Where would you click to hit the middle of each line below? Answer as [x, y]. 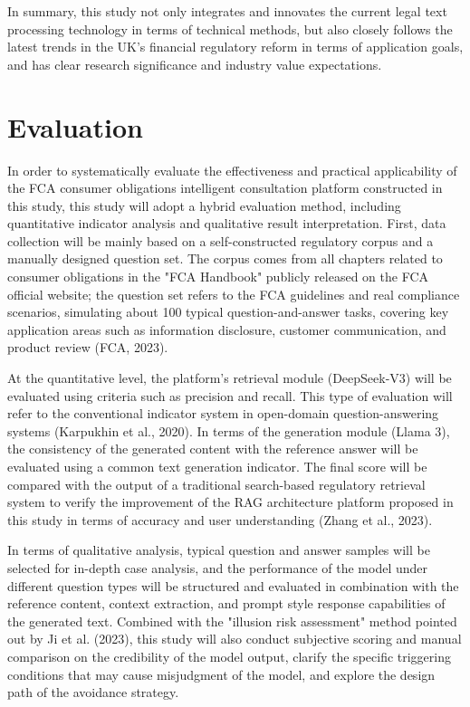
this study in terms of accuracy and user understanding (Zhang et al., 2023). [220, 519]
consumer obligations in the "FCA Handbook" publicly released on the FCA [218, 277]
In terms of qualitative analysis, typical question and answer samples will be [219, 550]
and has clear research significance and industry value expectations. [195, 64]
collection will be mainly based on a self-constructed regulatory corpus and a [221, 240]
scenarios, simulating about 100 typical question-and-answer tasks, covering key [228, 312]
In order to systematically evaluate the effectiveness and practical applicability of [232, 170]
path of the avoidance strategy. [93, 692]
